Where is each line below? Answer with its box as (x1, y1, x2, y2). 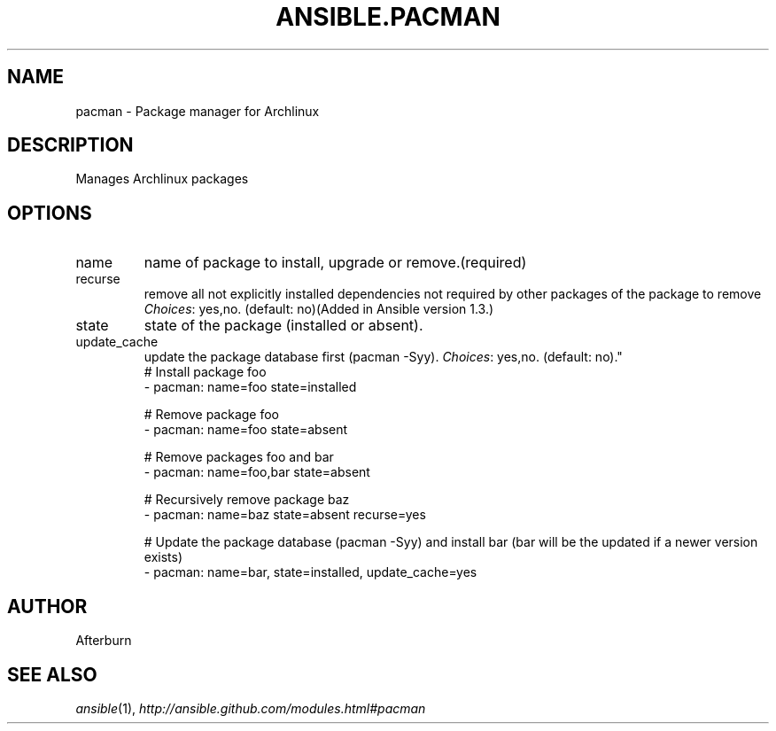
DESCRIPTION (7, 134, 134, 157)
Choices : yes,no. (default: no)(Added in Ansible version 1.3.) (144, 301, 494, 317)
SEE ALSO (7, 663, 97, 686)
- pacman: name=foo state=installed (144, 379, 357, 395)
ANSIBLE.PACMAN (275, 2, 501, 32)
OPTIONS (7, 201, 92, 224)
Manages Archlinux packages (75, 171, 249, 187)
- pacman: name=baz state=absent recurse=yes (144, 507, 426, 523)
